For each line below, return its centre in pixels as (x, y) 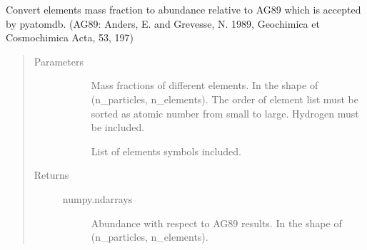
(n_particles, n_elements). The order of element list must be (225, 99)
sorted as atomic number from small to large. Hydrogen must (225, 113)
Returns (51, 175)
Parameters (59, 61)
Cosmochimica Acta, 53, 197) (70, 37)
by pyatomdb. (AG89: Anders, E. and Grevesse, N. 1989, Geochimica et (163, 23)
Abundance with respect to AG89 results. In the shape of (216, 223)
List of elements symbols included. (166, 151)
